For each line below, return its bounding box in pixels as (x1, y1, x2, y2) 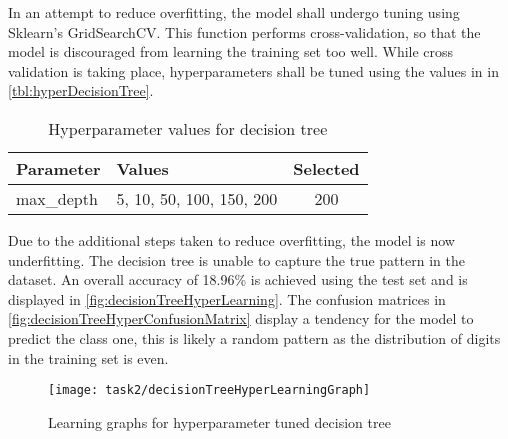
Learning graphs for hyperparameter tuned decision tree (48, 411, 391, 432)
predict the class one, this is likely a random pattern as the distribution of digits (8, 327, 501, 348)
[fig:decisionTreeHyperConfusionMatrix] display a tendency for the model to (8, 308, 474, 329)
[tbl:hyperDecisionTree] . (8, 80, 154, 101)
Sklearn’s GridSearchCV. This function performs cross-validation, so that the (8, 21, 481, 42)
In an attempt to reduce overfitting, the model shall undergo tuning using (8, 2, 460, 22)
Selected (293, 156, 360, 180)
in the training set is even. (8, 347, 169, 368)
